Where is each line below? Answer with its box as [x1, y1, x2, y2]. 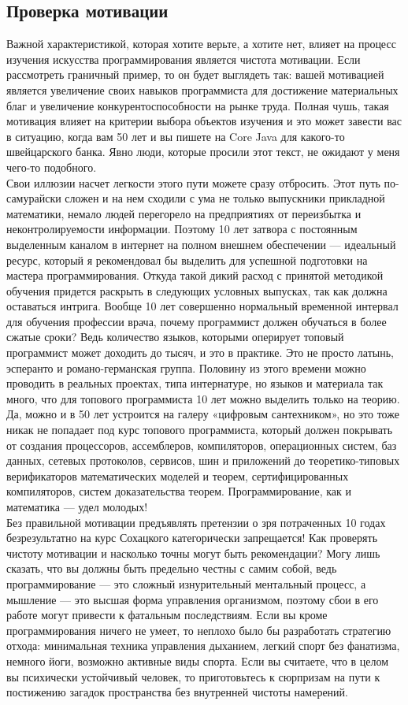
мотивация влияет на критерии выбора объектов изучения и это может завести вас [6, 113, 402, 129]
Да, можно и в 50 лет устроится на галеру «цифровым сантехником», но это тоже [6, 406, 399, 422]
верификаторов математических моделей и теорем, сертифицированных [6, 467, 349, 484]
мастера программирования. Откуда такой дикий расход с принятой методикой [6, 267, 384, 284]
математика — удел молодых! [6, 499, 148, 515]
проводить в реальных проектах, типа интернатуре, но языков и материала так [6, 375, 384, 391]
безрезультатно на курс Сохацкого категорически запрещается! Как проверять [6, 529, 378, 546]
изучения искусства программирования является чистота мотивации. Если [6, 50, 361, 67]
